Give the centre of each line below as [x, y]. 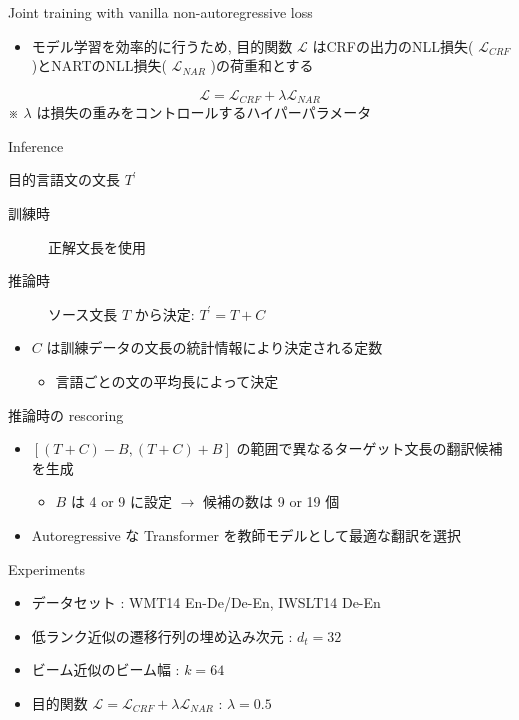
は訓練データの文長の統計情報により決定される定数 [214, 347]
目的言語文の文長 [64, 179]
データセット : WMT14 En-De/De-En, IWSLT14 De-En [206, 602]
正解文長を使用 [97, 246]
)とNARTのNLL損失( [99, 65]
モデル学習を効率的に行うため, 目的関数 [162, 45]
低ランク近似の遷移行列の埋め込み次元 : [162, 635]
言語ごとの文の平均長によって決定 [167, 380]
